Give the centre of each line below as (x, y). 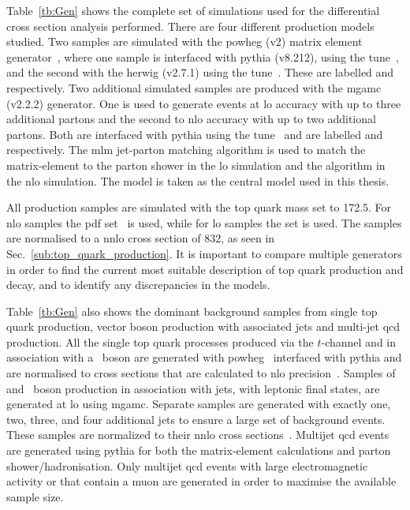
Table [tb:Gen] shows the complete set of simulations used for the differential (193, 10)
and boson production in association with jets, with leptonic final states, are (193, 388)
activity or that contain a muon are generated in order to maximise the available (201, 481)
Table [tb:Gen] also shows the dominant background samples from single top (192, 311)
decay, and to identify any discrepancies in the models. (138, 285)
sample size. (35, 496)
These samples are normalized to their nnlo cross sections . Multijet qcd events (198, 435)
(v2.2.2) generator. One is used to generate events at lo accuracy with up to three (204, 103)
